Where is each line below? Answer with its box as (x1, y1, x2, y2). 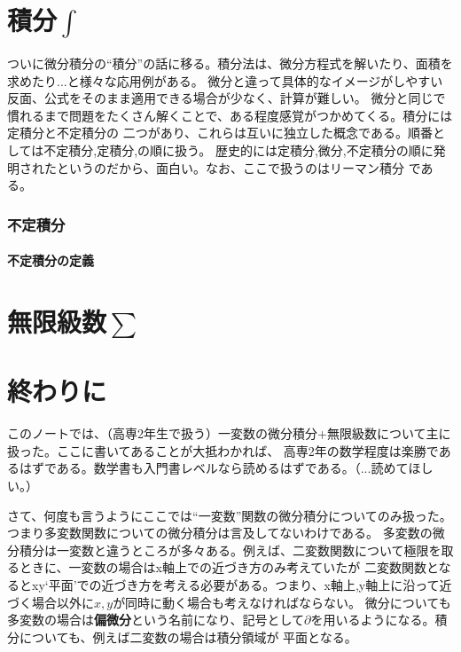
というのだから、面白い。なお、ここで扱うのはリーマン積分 (56, 158, 404, 177)
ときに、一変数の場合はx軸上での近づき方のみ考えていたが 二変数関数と (19, 558, 439, 577)
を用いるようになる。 (310, 610, 435, 629)
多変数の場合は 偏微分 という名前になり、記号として (7, 610, 305, 629)
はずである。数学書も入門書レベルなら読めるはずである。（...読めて (19, 459, 409, 477)
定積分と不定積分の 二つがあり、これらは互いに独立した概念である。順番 (7, 123, 433, 142)
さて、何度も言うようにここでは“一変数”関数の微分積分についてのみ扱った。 (7, 506, 452, 524)
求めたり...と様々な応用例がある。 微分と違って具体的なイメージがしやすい (7, 71, 443, 90)
